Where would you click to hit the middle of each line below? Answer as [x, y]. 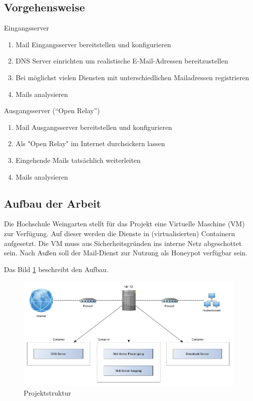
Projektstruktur [48, 392]
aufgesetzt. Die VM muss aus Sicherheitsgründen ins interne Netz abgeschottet [123, 243]
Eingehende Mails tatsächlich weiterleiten [78, 160]
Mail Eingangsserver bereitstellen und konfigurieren [93, 44]
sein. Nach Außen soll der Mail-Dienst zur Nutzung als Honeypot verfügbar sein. [126, 253]
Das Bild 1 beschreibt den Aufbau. [56, 269]
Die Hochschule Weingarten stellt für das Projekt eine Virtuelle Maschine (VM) [125, 224]
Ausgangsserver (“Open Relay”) [52, 110]
